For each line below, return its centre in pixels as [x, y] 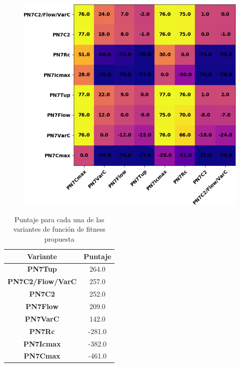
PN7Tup [42, 269]
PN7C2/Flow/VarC [42, 281]
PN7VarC [42, 318]
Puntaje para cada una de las [59, 219]
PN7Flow [42, 306]
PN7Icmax [42, 343]
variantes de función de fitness [59, 229]
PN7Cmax [42, 356]
